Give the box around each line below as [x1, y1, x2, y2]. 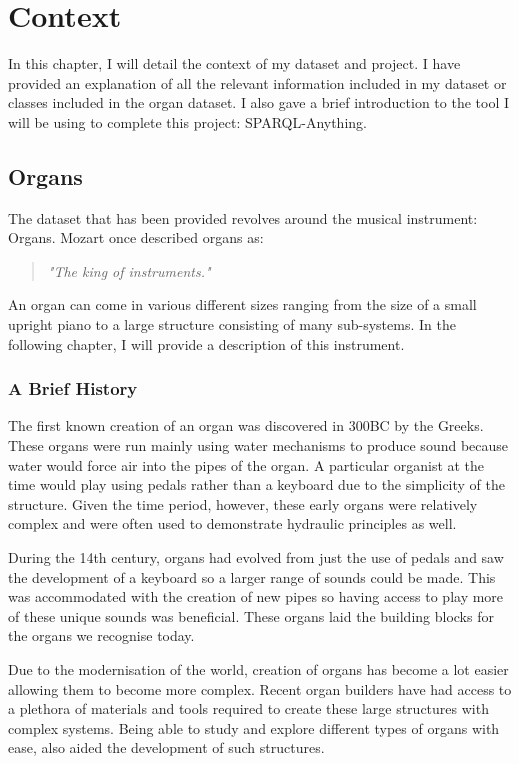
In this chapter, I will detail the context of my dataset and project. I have [8, 53, 461, 74]
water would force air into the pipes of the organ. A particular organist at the [8, 454, 485, 475]
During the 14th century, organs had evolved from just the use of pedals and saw [8, 547, 504, 568]
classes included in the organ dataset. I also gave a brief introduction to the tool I [8, 92, 509, 113]
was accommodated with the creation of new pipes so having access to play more [8, 586, 504, 607]
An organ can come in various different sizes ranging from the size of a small [8, 294, 477, 315]
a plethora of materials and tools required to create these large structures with [8, 698, 489, 719]
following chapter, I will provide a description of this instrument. [8, 333, 405, 354]
